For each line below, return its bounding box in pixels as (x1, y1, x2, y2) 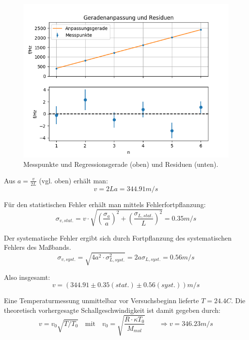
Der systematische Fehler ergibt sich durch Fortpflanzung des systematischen (4, 232, 232, 243)
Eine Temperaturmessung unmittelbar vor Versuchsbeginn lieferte (4, 295, 199, 306)
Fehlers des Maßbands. (4, 242, 71, 252)
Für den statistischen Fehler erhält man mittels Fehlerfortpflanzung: (4, 199, 206, 209)
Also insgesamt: (4, 272, 50, 282)
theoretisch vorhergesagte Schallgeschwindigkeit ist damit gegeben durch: (4, 305, 220, 315)
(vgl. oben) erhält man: (39, 175, 108, 185)
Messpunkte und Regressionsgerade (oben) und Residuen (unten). (23, 159, 218, 169)
